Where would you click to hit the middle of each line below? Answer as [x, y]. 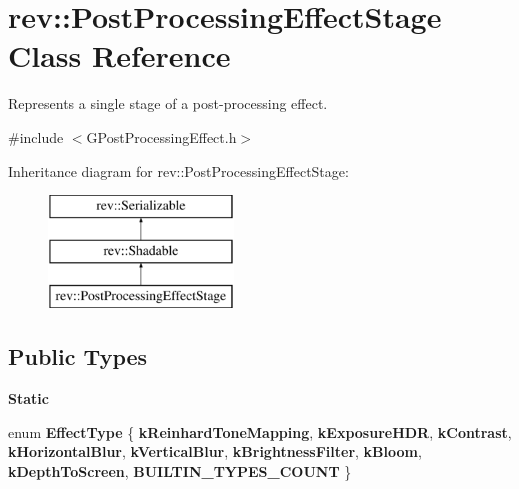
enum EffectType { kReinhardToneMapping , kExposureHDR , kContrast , [260, 431]
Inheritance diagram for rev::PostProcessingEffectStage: [178, 170]
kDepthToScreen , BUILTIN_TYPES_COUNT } [180, 471]
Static [28, 398]
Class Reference [119, 55]
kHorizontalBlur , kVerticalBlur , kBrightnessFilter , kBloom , [215, 451]
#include [36, 136]
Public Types [78, 356]
